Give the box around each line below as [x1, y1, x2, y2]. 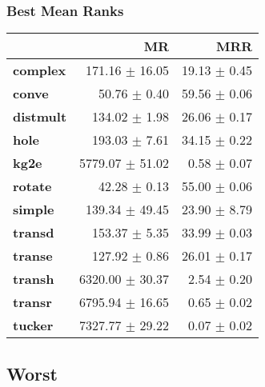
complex [13, 61, 66, 80]
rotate [13, 177, 52, 196]
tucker [13, 316, 54, 335]
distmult [13, 107, 67, 126]
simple [13, 200, 54, 219]
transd [13, 223, 54, 242]
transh [13, 269, 54, 289]
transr [13, 293, 52, 312]
